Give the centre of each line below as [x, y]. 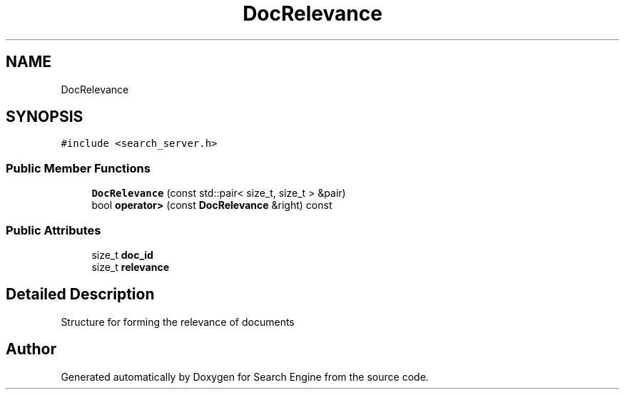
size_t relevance [131, 267]
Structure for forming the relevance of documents [178, 322]
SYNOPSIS [45, 117]
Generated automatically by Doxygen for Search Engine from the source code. [245, 376]
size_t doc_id [122, 255]
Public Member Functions [78, 168]
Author [31, 349]
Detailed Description [80, 294]
